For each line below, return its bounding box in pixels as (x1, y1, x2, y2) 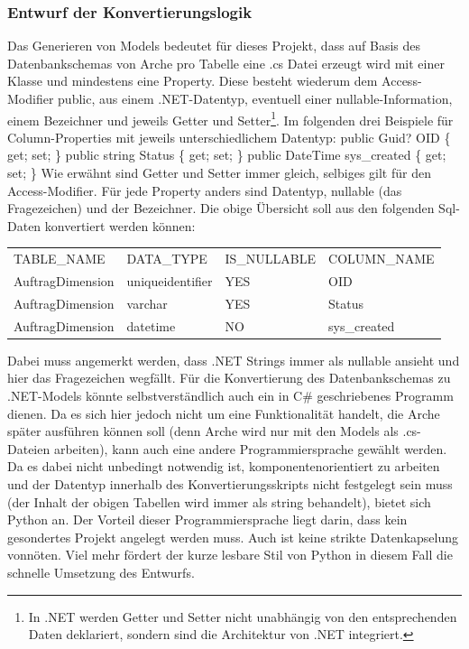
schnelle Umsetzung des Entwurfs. (7, 562, 195, 581)
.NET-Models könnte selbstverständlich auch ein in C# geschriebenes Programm (7, 385, 454, 404)
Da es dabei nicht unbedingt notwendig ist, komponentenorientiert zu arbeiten (7, 457, 440, 476)
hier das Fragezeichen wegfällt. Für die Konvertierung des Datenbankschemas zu (7, 368, 451, 387)
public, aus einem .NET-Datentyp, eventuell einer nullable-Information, (58, 89, 453, 107)
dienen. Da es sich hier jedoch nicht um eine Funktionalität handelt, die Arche (7, 403, 440, 422)
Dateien (7, 439, 51, 458)
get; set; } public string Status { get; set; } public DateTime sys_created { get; (7, 145, 446, 164)
